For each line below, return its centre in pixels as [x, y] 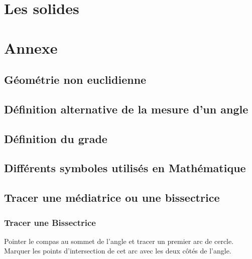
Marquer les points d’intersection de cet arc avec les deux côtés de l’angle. [118, 251]
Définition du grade [56, 138]
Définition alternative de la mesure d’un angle [126, 109]
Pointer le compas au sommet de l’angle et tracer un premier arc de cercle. [119, 241]
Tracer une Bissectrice [50, 222]
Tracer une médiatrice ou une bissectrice [112, 198]
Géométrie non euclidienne [75, 80]
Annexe [31, 47]
